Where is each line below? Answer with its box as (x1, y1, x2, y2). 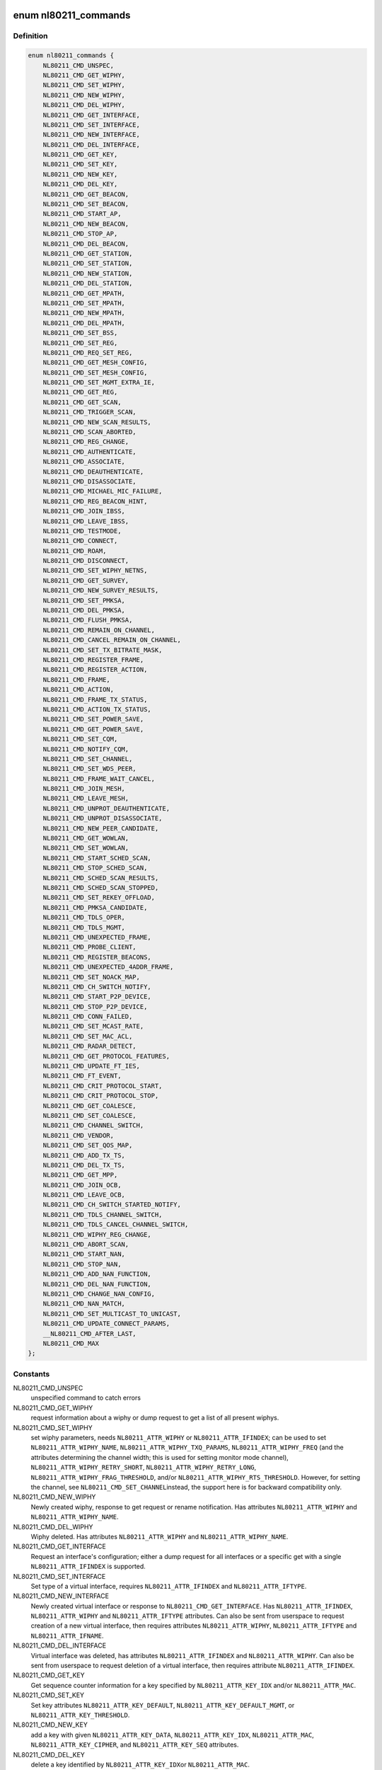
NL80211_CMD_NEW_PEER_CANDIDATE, (42, 824, 159, 832)
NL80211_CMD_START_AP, (42, 210, 122, 218)
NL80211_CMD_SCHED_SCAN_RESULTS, (42, 874, 159, 881)
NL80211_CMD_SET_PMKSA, (42, 596, 125, 605)
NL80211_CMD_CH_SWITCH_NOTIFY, (42, 983, 151, 990)
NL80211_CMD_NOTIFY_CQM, (42, 745, 129, 753)
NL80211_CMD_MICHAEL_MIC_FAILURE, (42, 487, 163, 496)
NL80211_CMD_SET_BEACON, (42, 200, 129, 208)
